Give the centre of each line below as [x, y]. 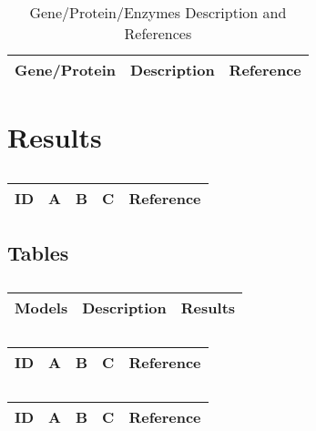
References [158, 33]
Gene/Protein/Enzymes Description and [158, 12]
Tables [38, 252]
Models [41, 308]
